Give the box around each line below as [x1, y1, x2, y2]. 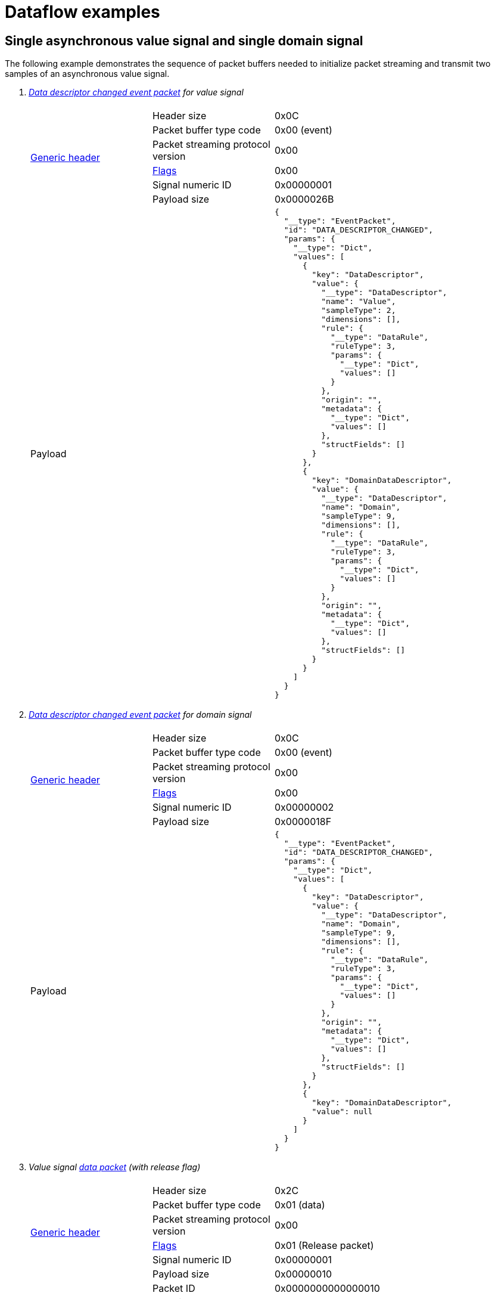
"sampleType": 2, [321, 306, 396, 315]
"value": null [312, 1107, 373, 1117]
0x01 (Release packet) [275, 1239, 374, 1252]
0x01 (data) [275, 1199, 325, 1211]
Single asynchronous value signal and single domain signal [5, 33, 363, 48]
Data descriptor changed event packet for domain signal [29, 709, 252, 720]
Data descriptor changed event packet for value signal [29, 87, 244, 98]
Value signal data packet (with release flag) [29, 1162, 201, 1173]
